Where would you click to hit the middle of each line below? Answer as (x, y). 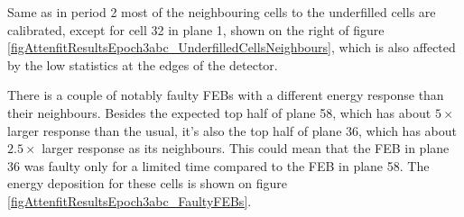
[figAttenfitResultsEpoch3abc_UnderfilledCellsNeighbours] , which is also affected (232, 47)
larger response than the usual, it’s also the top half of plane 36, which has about (232, 130)
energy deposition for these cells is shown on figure (148, 183)
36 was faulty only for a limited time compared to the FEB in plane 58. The (218, 165)
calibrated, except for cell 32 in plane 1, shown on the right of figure (196, 29)
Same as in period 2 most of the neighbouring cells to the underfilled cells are (222, 12)
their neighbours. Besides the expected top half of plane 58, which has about (219, 112)
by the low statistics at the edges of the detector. (143, 64)
